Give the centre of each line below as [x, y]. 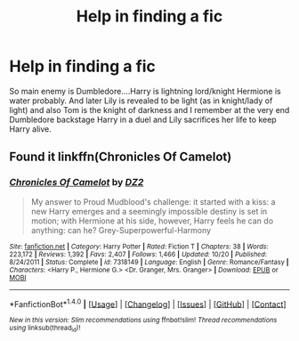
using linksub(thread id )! [45, 329]
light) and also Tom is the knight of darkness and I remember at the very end [149, 110]
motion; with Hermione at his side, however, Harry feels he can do [152, 221]
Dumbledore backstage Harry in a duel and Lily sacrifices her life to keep [143, 119]
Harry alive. [30, 129]
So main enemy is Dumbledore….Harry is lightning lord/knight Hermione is [145, 91]
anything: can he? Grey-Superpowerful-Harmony [121, 230]
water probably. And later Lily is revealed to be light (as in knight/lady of [141, 101]
